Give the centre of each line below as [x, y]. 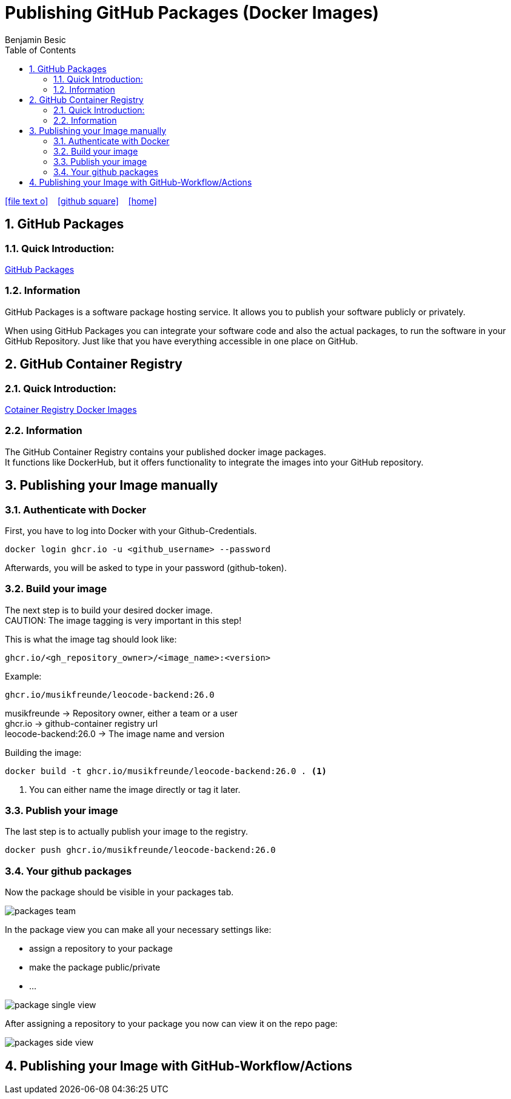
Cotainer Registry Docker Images [71, 409]
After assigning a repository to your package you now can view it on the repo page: [171, 1024]
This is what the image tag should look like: [91, 639]
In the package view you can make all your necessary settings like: [138, 930]
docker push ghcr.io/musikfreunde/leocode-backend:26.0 [140, 850]
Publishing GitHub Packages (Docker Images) [192, 13]
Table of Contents [41, 50]
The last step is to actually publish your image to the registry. [126, 832]
